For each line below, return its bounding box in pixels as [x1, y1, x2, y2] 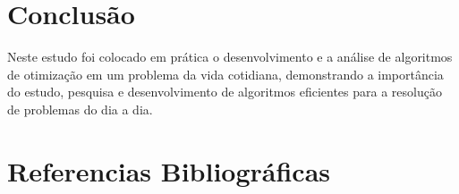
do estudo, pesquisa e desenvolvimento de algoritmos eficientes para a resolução [7, 82, 442, 101]
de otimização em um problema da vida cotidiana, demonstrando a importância [7, 64, 444, 83]
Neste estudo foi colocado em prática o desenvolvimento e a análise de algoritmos [7, 47, 453, 66]
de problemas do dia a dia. [7, 99, 153, 118]
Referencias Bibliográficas [7, 152, 331, 189]
